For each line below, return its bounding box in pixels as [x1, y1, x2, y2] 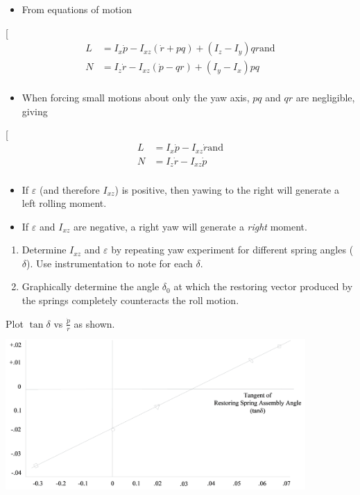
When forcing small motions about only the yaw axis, [22, 90, 250, 105]
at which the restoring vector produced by [173, 279, 353, 294]
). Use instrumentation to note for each [26, 255, 193, 270]
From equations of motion [22, 2, 132, 16]
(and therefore [39, 182, 100, 196]
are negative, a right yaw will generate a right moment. [74, 219, 307, 233]
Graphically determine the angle [22, 279, 160, 294]
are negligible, [295, 90, 355, 105]
